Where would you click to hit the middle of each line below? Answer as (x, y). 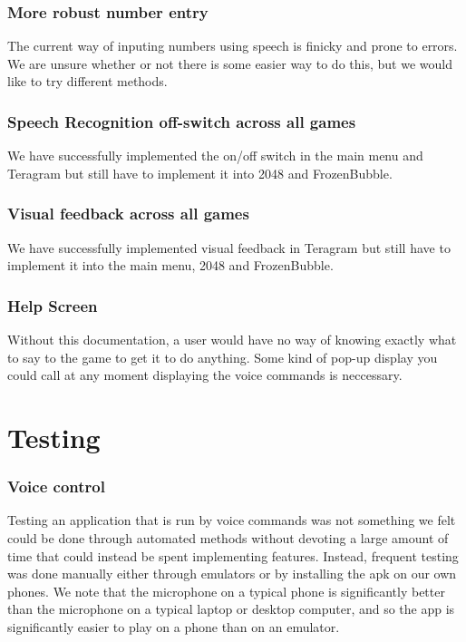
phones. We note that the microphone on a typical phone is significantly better (226, 591)
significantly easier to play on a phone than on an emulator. (174, 626)
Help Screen (53, 305)
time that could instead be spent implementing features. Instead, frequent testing (233, 555)
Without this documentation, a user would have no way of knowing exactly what (232, 340)
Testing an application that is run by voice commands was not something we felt (232, 520)
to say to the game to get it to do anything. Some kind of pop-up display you (223, 357)
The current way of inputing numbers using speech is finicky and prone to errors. (233, 46)
